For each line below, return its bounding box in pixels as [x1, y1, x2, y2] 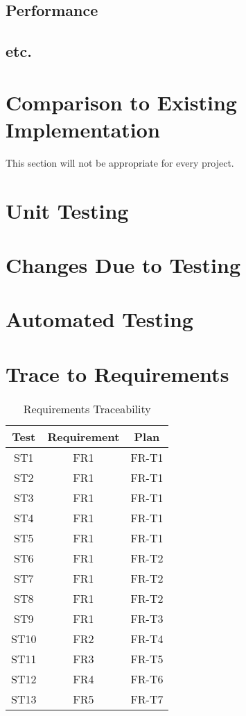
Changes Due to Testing [6, 251, 241, 279]
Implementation [6, 115, 160, 143]
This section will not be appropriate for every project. [6, 155, 234, 169]
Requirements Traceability [23, 400, 151, 417]
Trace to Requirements [6, 359, 229, 388]
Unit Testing [6, 196, 129, 224]
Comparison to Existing [6, 88, 237, 116]
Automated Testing [6, 305, 193, 333]
